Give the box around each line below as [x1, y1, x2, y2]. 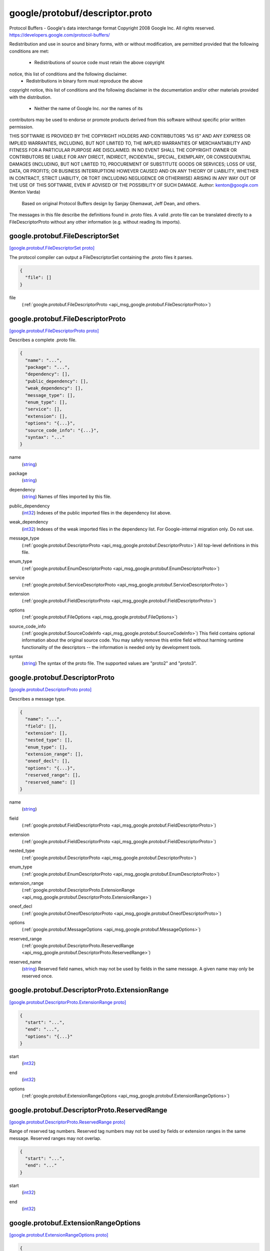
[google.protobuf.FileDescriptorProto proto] [9, 328, 99, 334]
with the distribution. [9, 94, 52, 100]
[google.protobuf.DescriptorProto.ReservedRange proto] [9, 1119, 126, 1125]
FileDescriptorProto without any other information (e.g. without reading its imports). [9, 219, 181, 225]
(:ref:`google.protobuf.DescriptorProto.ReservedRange [21, 943, 134, 949]
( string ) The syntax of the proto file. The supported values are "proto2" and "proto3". [21, 661, 197, 667]
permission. [9, 124, 33, 130]
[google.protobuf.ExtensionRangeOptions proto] [9, 1231, 108, 1238]
